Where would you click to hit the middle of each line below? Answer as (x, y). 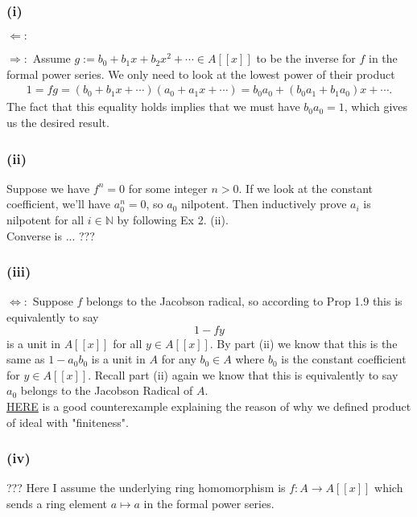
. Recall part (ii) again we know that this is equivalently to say (243, 374)
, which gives (376, 107)
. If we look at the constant (306, 188)
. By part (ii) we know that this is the (303, 343)
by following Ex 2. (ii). (173, 220)
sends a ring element (57, 503)
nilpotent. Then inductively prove (264, 204)
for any (179, 359)
